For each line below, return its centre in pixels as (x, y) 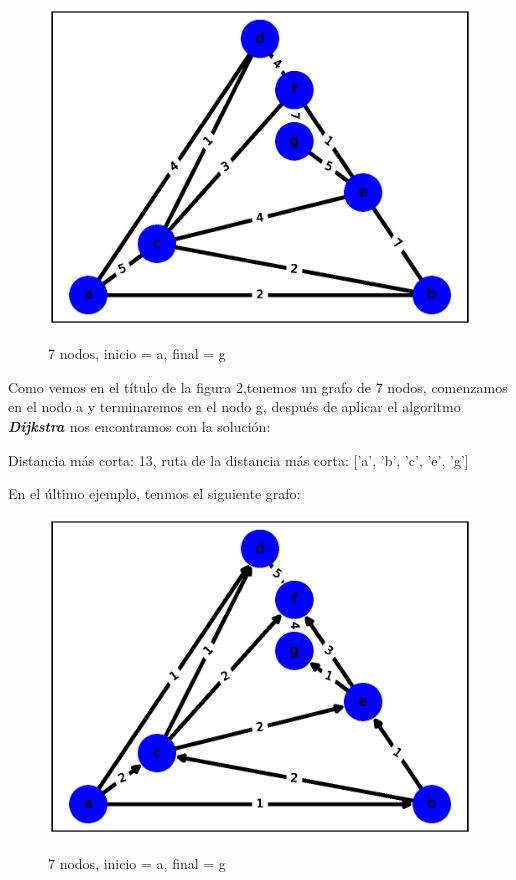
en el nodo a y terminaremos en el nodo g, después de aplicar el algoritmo (234, 406)
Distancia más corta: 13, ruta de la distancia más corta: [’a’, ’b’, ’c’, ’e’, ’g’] (238, 459)
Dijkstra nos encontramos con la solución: (139, 425)
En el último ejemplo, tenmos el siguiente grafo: (154, 493)
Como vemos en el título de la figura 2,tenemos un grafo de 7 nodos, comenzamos (258, 386)
